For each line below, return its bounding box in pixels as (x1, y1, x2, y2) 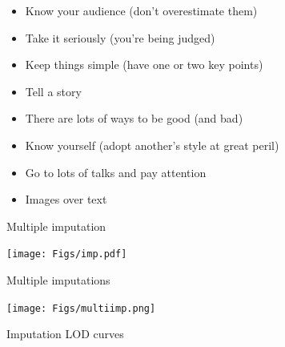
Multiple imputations (6, 272, 110, 288)
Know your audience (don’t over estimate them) (25, 2, 258, 18)
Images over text (25, 191, 107, 208)
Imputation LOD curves (6, 325, 124, 342)
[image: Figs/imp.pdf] (6, 248, 127, 260)
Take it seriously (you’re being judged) (25, 29, 215, 46)
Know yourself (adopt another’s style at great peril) (25, 136, 279, 153)
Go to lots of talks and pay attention (25, 163, 207, 180)
